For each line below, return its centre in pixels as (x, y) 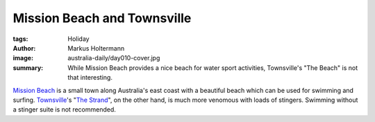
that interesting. (90, 78)
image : (23, 58)
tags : (20, 39)
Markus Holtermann (96, 48)
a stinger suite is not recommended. (64, 110)
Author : (24, 48)
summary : (28, 68)
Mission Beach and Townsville (102, 18)
